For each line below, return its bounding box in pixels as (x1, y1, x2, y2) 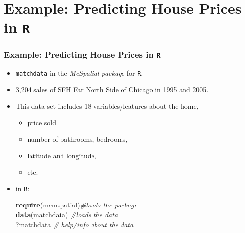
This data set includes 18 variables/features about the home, (15, 101, 199, 111)
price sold (27, 117, 57, 128)
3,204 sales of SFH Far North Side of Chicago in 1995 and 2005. (15, 84, 209, 95)
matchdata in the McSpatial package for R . (15, 68, 143, 78)
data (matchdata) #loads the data (15, 209, 118, 219)
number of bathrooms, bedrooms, (27, 133, 128, 144)
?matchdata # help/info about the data (15, 219, 134, 229)
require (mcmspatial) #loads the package (15, 200, 138, 210)
